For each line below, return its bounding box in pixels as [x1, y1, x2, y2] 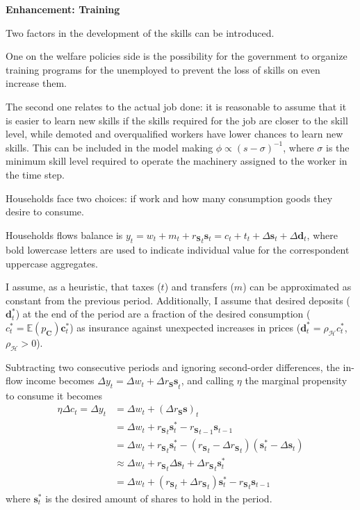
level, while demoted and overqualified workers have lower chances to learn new [6, 126, 343, 141]
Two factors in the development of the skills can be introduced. [6, 25, 275, 40]
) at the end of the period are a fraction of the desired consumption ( [15, 306, 311, 321]
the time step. [6, 167, 65, 181]
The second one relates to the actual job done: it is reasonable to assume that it [6, 99, 347, 113]
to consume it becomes [6, 388, 102, 402]
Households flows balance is [6, 227, 123, 242]
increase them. [6, 76, 67, 90]
